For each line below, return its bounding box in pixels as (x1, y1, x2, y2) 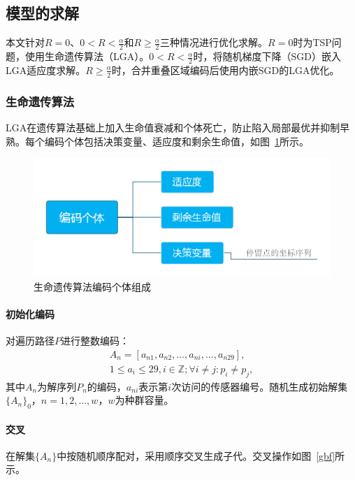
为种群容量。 (115, 393, 174, 407)
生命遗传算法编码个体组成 (34, 279, 151, 293)
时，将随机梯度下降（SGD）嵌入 (193, 49, 341, 64)
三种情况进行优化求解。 (160, 35, 268, 50)
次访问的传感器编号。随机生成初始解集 (171, 379, 348, 393)
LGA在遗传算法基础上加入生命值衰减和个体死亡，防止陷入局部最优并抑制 (6, 119, 340, 134)
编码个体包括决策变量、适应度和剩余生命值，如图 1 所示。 (44, 133, 309, 148)
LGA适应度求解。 (6, 62, 86, 77)
